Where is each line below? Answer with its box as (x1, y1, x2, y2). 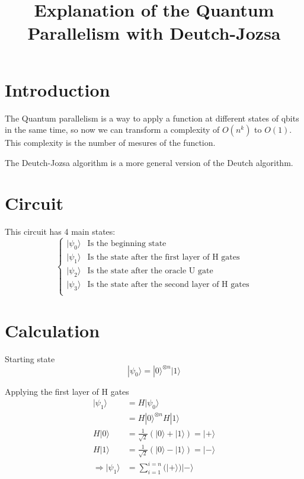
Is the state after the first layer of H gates (87, 253, 240, 262)
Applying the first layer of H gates (5, 385, 129, 397)
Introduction (5, 77, 110, 101)
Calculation (5, 318, 100, 343)
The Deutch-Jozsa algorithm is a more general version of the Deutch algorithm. (5, 156, 293, 168)
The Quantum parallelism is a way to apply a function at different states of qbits (5, 111, 299, 124)
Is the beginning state (87, 239, 167, 248)
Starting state (5, 352, 55, 365)
